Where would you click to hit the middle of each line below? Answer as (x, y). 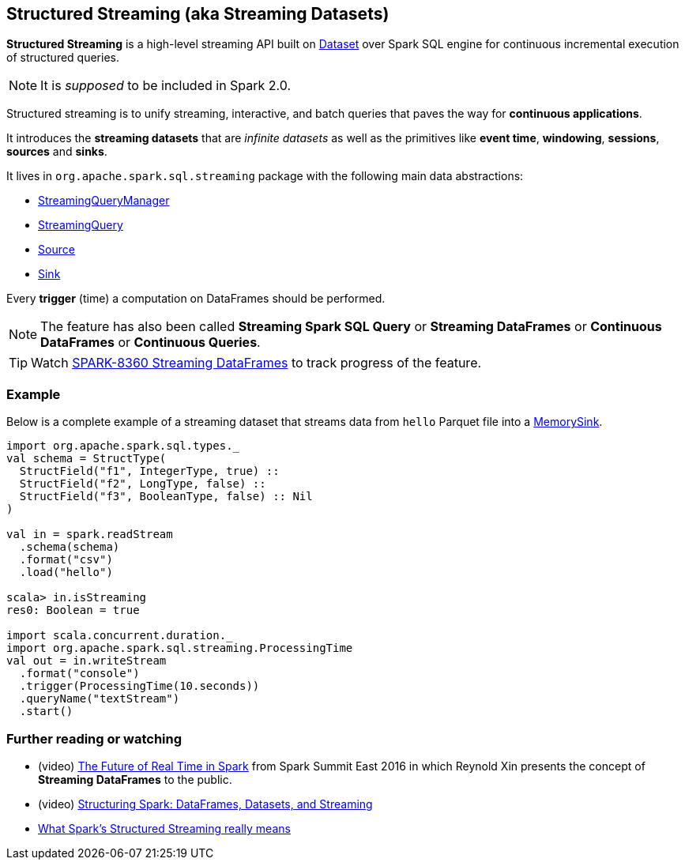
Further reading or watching (94, 738)
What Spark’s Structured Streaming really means (164, 828)
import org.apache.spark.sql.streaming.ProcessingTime (180, 648)
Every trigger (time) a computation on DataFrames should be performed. (196, 299)
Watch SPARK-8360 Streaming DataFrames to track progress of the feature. (256, 363)
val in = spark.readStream (90, 535)
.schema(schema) (70, 547)
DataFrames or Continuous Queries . (151, 343)
